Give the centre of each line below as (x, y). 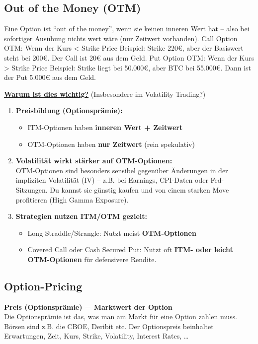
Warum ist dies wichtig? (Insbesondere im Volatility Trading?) (105, 94)
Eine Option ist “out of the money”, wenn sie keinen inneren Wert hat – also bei (127, 29)
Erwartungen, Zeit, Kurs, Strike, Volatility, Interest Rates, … (96, 336)
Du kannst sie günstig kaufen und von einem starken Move (139, 189)
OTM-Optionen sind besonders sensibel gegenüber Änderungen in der (122, 170)
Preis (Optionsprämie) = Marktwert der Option (88, 307)
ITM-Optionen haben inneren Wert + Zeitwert (105, 127)
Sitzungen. (32, 189)
